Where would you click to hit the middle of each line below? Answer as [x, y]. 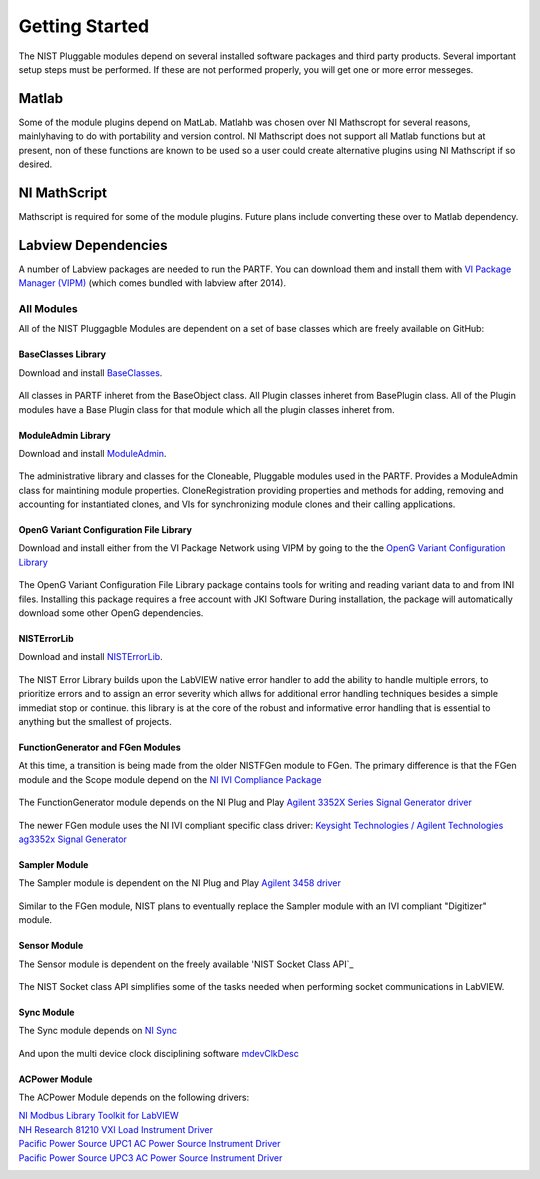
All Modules [48, 308]
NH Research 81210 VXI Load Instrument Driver [116, 1129]
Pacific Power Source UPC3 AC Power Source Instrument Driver [150, 1157]
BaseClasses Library [62, 354]
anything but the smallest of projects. [95, 721]
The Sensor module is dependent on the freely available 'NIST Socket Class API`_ [186, 964]
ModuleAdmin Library [64, 435]
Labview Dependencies [93, 245]
